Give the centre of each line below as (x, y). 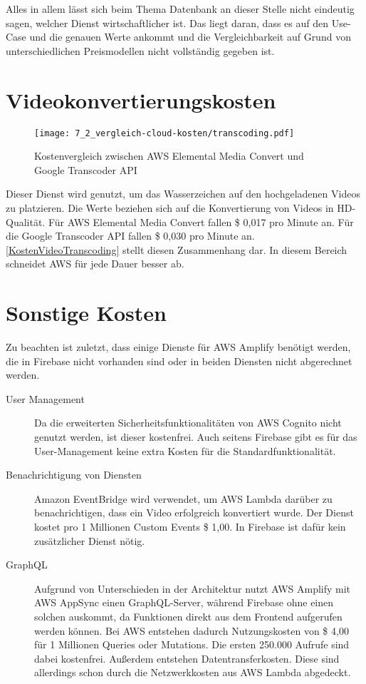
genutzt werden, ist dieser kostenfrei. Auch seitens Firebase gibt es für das (196, 437)
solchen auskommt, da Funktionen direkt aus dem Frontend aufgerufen (188, 616)
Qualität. (26, 221)
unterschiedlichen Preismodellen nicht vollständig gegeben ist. (140, 50)
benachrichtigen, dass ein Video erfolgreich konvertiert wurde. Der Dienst (194, 512)
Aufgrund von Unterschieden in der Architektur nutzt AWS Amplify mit (193, 588)
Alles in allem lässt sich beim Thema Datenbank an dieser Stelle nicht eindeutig (180, 9)
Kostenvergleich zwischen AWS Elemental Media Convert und (169, 156)
